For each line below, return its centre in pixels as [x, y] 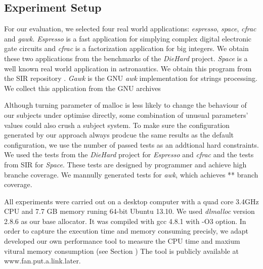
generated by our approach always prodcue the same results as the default [119, 135]
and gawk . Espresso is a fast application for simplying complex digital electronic [128, 38]
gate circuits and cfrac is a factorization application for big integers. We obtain [126, 48]
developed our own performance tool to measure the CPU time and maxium [122, 241]
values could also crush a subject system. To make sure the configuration [117, 125]
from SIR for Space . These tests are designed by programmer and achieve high [125, 164]
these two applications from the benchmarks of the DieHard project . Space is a [126, 58]
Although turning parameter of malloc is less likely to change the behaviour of [125, 105]
